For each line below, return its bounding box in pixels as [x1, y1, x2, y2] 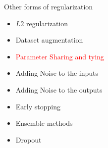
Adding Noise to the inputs [15, 68, 99, 78]
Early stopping [15, 101, 60, 111]
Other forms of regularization [4, 1, 93, 11]
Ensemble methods [15, 118, 73, 128]
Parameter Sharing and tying [15, 51, 104, 61]
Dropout [15, 134, 42, 145]
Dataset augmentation [15, 35, 83, 45]
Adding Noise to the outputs [15, 84, 103, 95]
